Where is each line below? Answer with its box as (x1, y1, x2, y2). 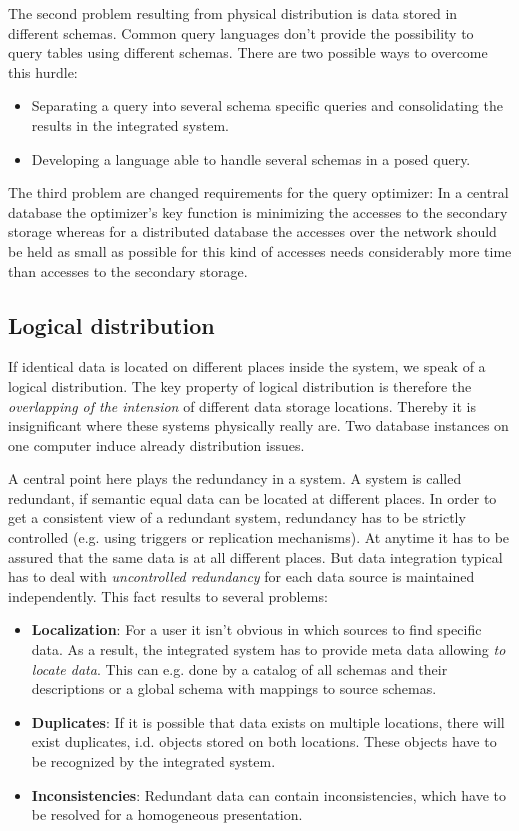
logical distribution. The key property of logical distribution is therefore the (8, 375, 472, 396)
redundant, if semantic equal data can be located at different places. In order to (8, 487, 497, 508)
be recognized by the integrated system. (31, 751, 276, 772)
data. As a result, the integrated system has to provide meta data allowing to (31, 639, 506, 660)
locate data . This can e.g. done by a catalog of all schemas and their (31, 658, 448, 679)
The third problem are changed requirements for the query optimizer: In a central (8, 182, 509, 203)
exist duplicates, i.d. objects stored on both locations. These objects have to (31, 731, 497, 752)
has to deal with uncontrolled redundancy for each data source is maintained (8, 566, 475, 587)
